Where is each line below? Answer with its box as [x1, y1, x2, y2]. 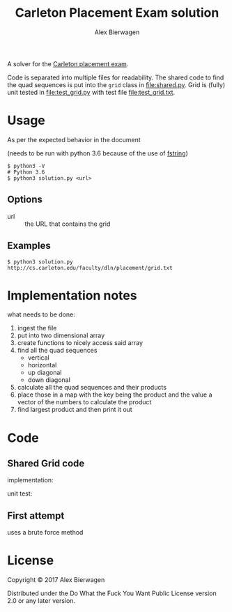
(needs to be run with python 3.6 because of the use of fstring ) [7, 148, 188, 158]
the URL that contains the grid [24, 220, 111, 228]
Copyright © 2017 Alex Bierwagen [7, 576, 105, 584]
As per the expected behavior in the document [7, 135, 141, 144]
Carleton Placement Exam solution [15, 5, 219, 21]
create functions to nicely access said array [17, 339, 144, 347]
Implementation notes [7, 287, 137, 303]
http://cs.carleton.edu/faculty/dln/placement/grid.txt [7, 264, 173, 271]
